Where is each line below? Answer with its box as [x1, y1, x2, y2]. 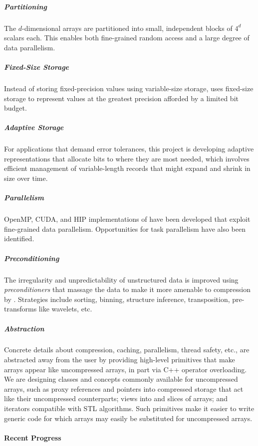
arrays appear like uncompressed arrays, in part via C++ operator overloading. [4, 364, 247, 374]
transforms [4, 303, 37, 314]
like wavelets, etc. [38, 303, 92, 314]
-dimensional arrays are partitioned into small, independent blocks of [22, 22, 233, 33]
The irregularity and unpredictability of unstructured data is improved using [4, 274, 239, 285]
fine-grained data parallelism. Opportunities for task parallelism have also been [4, 223, 246, 234]
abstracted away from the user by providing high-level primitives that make [4, 354, 235, 365]
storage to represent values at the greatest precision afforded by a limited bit [4, 93, 239, 103]
